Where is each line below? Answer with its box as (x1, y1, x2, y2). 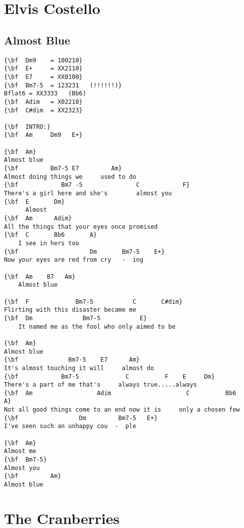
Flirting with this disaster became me (4, 306, 136, 314)
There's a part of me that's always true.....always (4, 381, 197, 389)
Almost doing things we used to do (4, 173, 136, 180)
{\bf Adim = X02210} (4, 98, 83, 105)
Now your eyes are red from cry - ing (4, 256, 144, 264)
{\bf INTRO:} (4, 123, 51, 130)
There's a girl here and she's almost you (4, 190, 172, 197)
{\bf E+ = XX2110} (4, 65, 83, 72)
